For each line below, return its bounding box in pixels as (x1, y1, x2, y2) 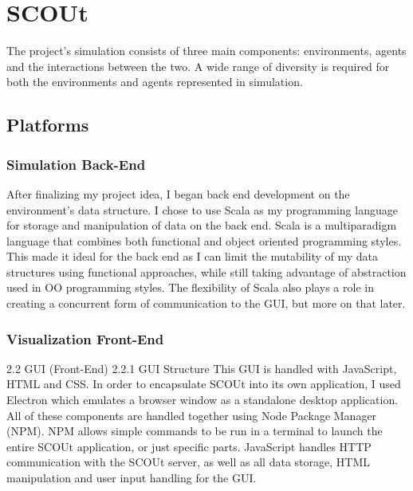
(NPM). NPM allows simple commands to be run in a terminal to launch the (6, 422, 383, 439)
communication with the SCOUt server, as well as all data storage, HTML (6, 454, 370, 470)
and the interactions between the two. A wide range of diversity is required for (6, 57, 390, 74)
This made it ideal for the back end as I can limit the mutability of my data (6, 248, 379, 265)
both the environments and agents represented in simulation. (6, 73, 303, 90)
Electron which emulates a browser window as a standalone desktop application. (6, 391, 399, 408)
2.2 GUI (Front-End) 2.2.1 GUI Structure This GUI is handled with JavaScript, (6, 359, 397, 376)
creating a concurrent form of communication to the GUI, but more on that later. (6, 295, 406, 312)
